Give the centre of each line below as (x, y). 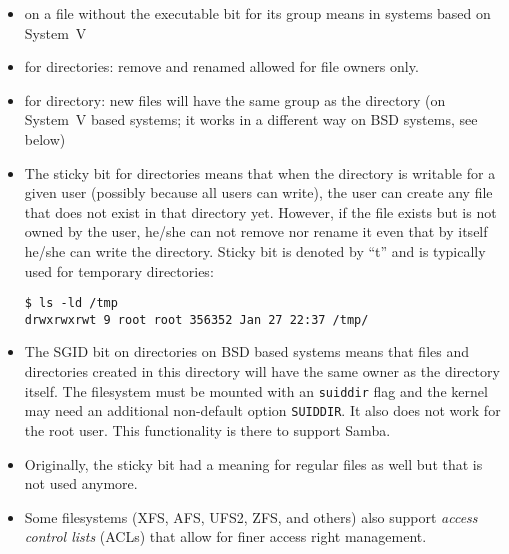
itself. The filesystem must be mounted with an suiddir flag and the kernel (256, 390)
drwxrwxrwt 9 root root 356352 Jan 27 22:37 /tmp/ (196, 319)
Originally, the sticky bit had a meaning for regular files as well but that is (253, 463)
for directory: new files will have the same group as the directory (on (235, 99)
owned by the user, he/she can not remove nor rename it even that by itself (256, 231)
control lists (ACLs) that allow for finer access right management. (225, 536)
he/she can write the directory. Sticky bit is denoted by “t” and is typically (255, 250)
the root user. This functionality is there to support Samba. (207, 429)
